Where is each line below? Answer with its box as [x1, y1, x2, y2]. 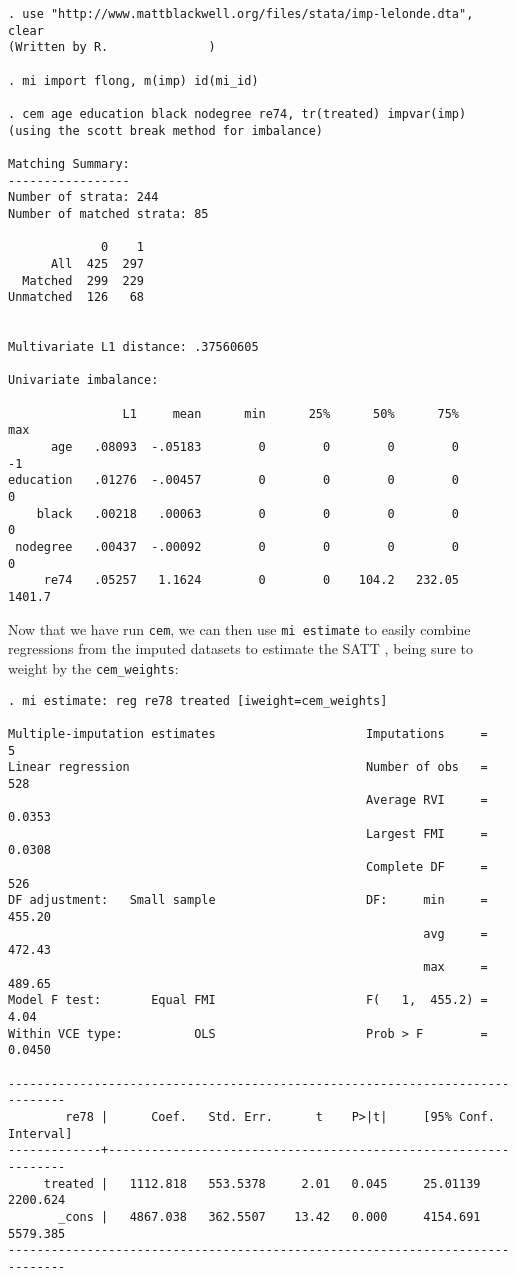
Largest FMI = [365, 826, 488, 841]
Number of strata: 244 [8, 190, 159, 205]
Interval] [8, 1126, 73, 1141]
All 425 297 [50, 256, 145, 271]
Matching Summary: [8, 156, 130, 171]
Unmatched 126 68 [8, 290, 145, 305]
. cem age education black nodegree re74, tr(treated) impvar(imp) [8, 106, 467, 121]
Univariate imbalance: [8, 373, 159, 388]
